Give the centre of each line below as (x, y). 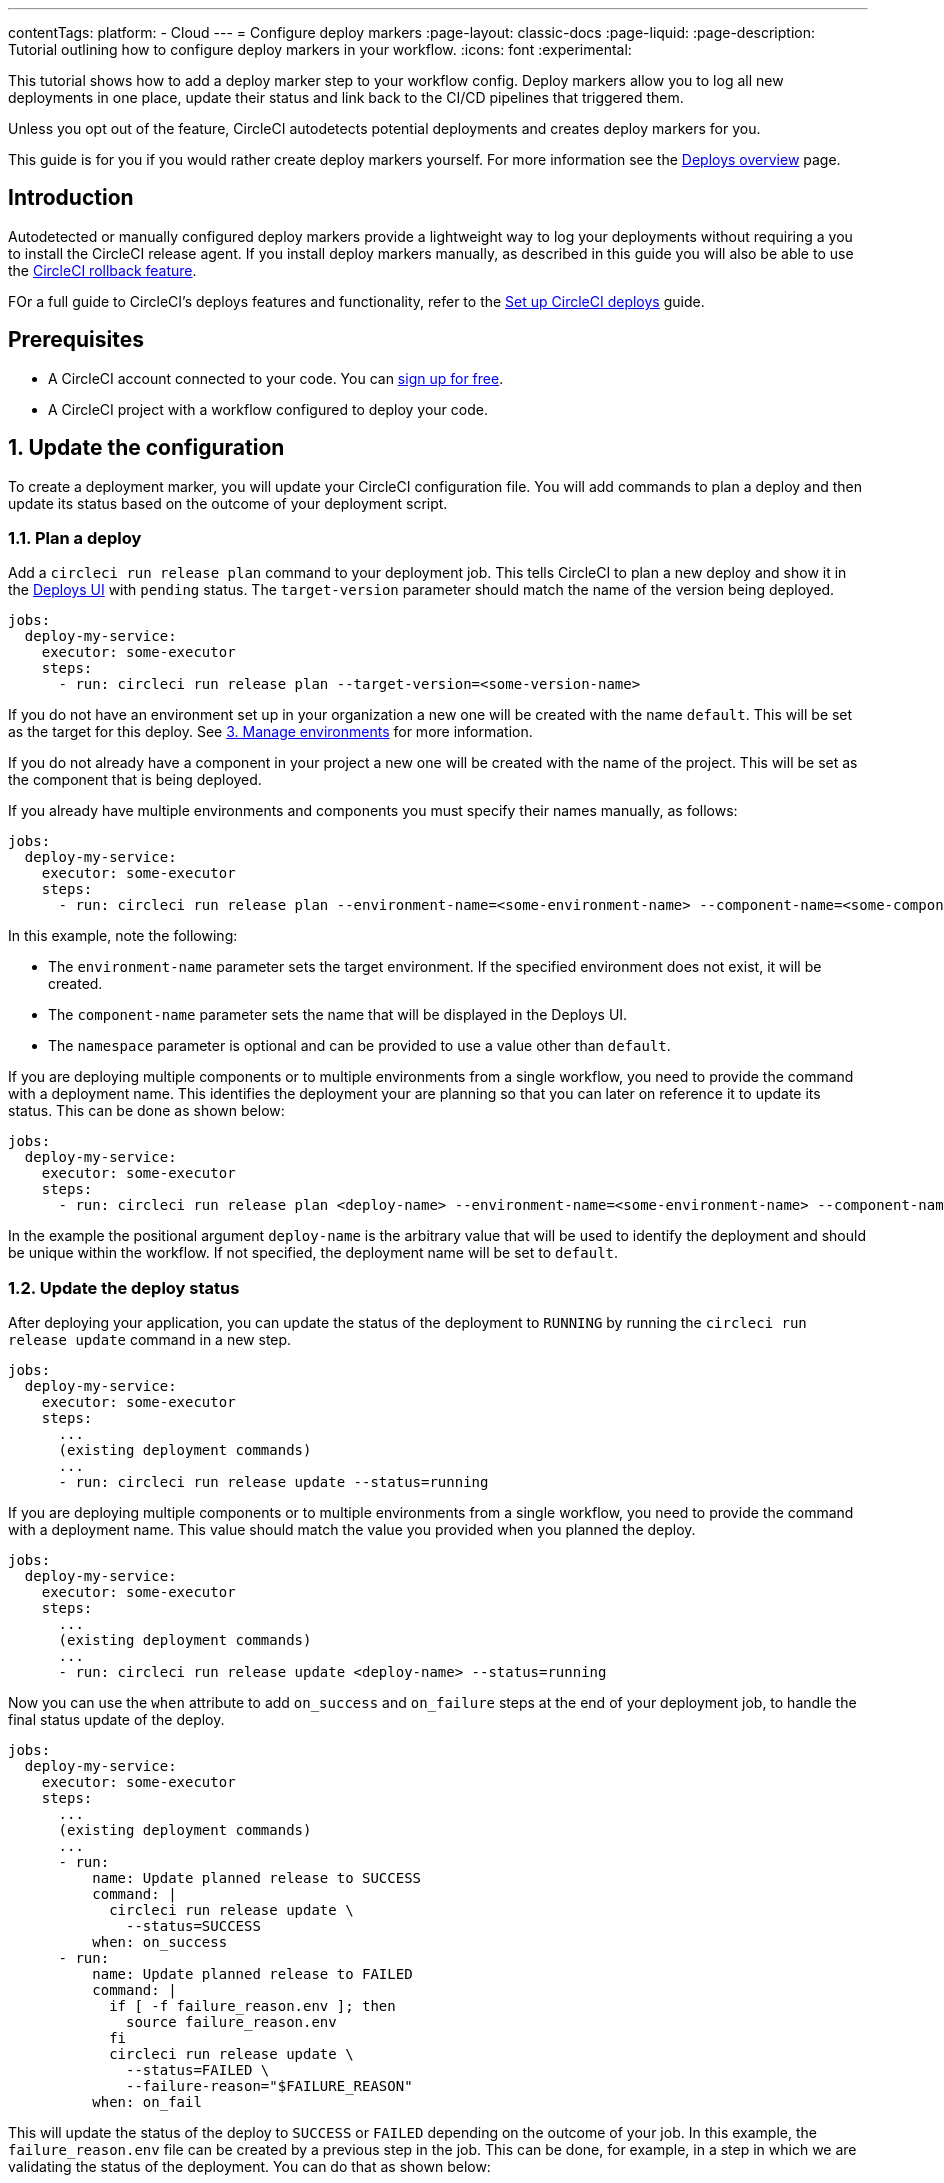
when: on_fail (147, 2102)
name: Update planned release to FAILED (252, 1974)
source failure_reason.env (231, 2022)
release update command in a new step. (150, 1340)
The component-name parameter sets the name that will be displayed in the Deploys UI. (338, 1015)
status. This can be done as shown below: (146, 1111)
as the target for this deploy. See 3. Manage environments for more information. (270, 732)
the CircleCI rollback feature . (102, 270)
